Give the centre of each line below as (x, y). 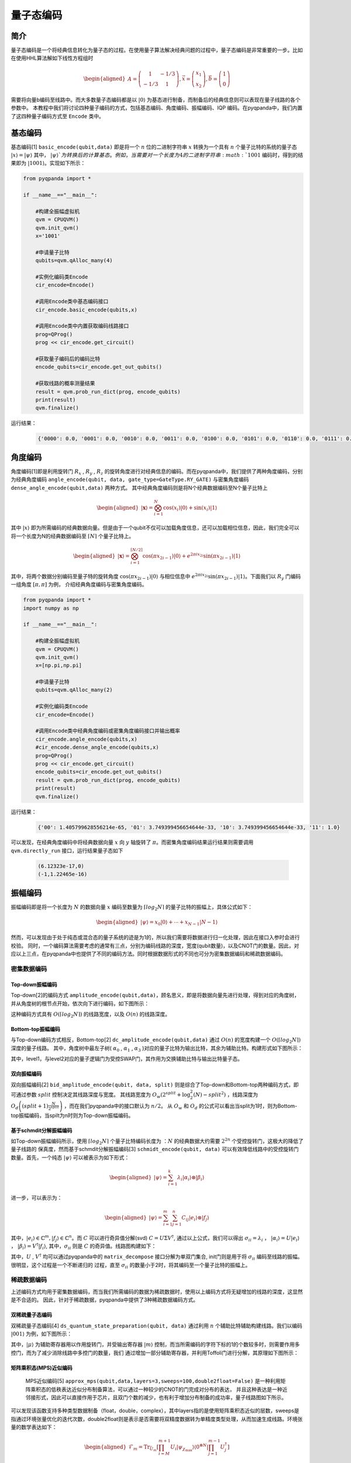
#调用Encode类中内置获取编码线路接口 (82, 326)
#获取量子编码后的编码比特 (68, 359)
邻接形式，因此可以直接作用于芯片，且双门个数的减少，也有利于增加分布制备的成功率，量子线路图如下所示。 (156, 1397)
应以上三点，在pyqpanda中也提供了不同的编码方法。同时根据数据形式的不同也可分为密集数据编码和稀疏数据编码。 (148, 954)
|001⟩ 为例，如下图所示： (42, 1334)
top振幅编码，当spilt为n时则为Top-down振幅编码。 (72, 1115)
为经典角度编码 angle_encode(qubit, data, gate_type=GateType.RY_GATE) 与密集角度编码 (130, 479)
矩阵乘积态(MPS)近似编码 (42, 1368)
